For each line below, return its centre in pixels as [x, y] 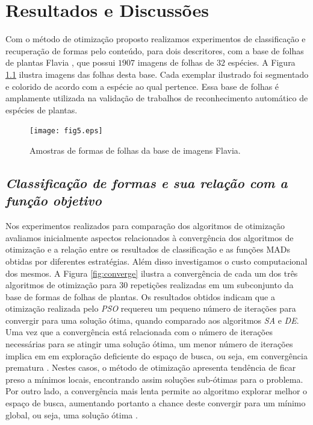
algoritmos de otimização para [61, 285]
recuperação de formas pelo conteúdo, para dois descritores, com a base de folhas [155, 50]
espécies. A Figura [262, 62]
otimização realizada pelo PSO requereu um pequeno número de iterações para [151, 308]
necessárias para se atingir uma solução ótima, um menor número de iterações [149, 344]
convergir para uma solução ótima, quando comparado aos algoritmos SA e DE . [152, 320]
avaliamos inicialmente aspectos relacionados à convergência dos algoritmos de [150, 237]
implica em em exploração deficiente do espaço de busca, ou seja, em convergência [156, 355]
